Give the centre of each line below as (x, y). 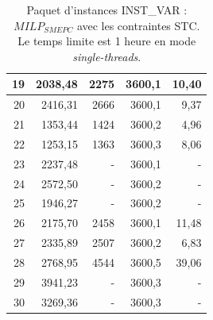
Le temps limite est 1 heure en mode (107, 41)
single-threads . (107, 56)
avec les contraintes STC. (138, 25)
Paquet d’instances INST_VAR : (107, 10)
